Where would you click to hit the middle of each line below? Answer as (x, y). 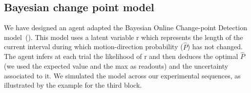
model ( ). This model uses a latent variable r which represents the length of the (124, 37)
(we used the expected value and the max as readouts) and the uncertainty (116, 66)
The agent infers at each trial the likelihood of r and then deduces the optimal (121, 56)
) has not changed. (215, 46)
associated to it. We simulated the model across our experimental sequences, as (122, 75)
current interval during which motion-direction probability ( (94, 46)
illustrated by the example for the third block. (73, 85)
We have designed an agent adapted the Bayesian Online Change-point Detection (125, 28)
